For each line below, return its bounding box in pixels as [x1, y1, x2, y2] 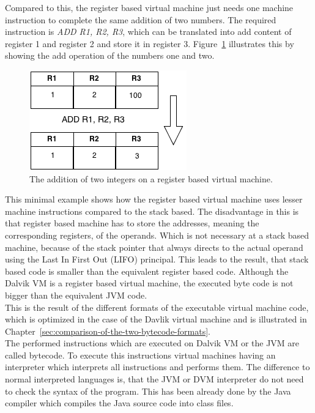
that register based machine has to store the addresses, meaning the [5, 217, 259, 229]
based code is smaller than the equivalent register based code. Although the [5, 264, 289, 277]
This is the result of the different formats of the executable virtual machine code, [5, 300, 309, 313]
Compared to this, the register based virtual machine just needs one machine [5, 1, 294, 13]
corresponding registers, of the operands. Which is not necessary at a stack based [5, 228, 309, 241]
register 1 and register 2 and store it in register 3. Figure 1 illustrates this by [5, 37, 294, 50]
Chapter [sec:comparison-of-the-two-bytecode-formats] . [5, 324, 210, 337]
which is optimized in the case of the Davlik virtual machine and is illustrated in [5, 313, 307, 326]
